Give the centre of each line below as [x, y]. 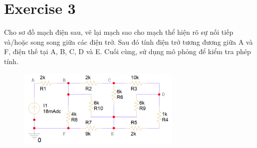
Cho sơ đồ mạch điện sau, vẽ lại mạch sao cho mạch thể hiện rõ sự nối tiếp [119, 32]
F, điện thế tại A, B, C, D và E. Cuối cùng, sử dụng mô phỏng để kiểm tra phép [128, 51]
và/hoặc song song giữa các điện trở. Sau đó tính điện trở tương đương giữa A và [128, 41]
